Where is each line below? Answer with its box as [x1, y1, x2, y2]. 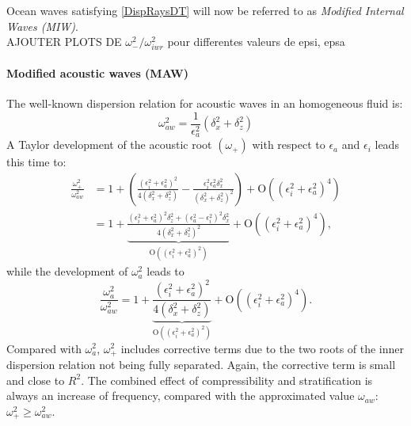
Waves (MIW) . [6, 17, 78, 34]
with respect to [252, 136, 325, 153]
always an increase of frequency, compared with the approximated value [6, 387, 355, 404]
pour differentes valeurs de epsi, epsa [167, 33, 345, 50]
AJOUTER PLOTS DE [6, 33, 122, 50]
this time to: [6, 154, 67, 170]
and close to [6, 371, 65, 388]
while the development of [6, 263, 128, 280]
